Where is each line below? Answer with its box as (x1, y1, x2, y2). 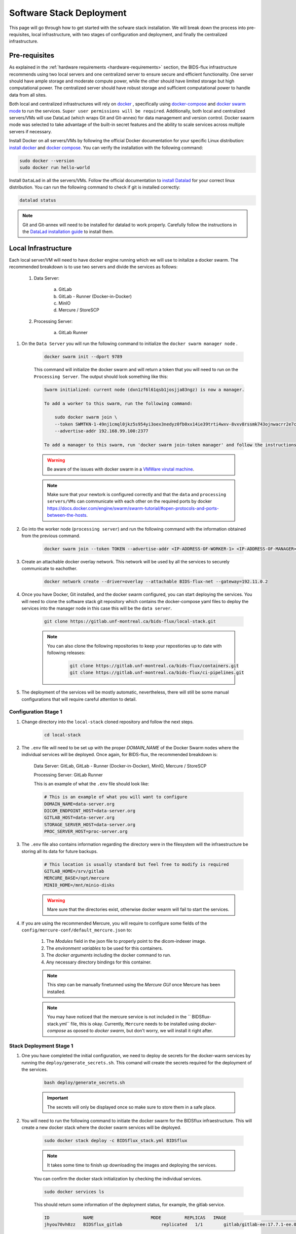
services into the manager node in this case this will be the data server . (21, 605, 172, 612)
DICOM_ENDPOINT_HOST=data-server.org (44, 808, 136, 814)
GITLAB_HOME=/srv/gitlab (44, 869, 105, 874)
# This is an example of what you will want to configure (44, 794, 187, 800)
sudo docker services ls (44, 1189, 105, 1195)
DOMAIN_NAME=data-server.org (44, 801, 115, 807)
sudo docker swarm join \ (54, 415, 117, 420)
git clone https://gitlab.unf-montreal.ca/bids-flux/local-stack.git (44, 618, 216, 624)
